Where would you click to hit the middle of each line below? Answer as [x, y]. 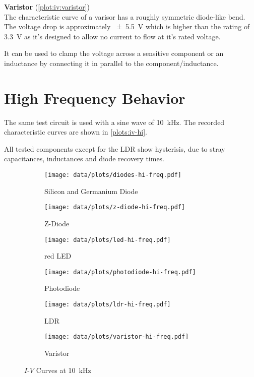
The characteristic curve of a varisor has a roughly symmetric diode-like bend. [125, 16]
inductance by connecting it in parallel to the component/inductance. [111, 63]
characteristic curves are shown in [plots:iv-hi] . [76, 132]
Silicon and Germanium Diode [91, 191]
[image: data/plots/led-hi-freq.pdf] [108, 240]
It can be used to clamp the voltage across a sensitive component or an [114, 53]
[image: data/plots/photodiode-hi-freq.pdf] [120, 272]
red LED [58, 256]
